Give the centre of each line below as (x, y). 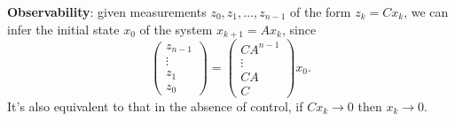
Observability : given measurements (107, 11)
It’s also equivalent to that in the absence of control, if (155, 106)
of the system (176, 29)
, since (299, 29)
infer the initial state (63, 29)
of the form (321, 11)
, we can (426, 11)
